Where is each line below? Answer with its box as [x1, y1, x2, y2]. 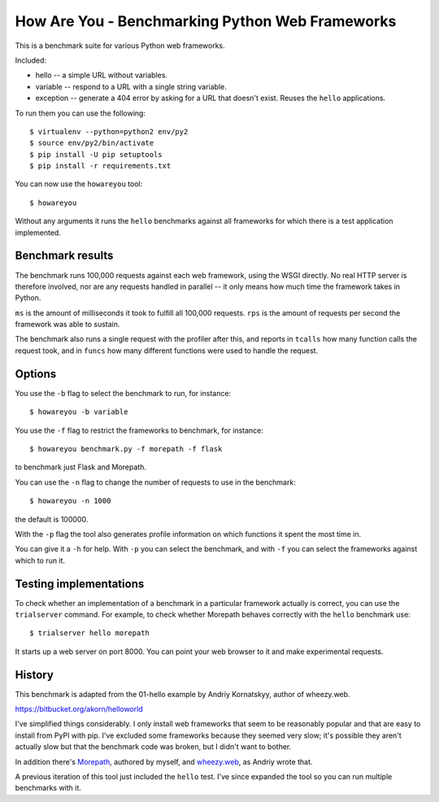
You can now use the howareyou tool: [15, 179, 143, 189]
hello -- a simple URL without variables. [35, 70, 168, 81]
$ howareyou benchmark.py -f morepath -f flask [29, 444, 223, 453]
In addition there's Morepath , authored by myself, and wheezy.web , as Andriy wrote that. [15, 756, 313, 766]
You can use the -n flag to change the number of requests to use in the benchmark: [15, 477, 296, 487]
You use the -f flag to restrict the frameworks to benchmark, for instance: [15, 425, 264, 435]
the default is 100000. [15, 514, 89, 524]
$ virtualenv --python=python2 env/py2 [29, 127, 189, 136]
